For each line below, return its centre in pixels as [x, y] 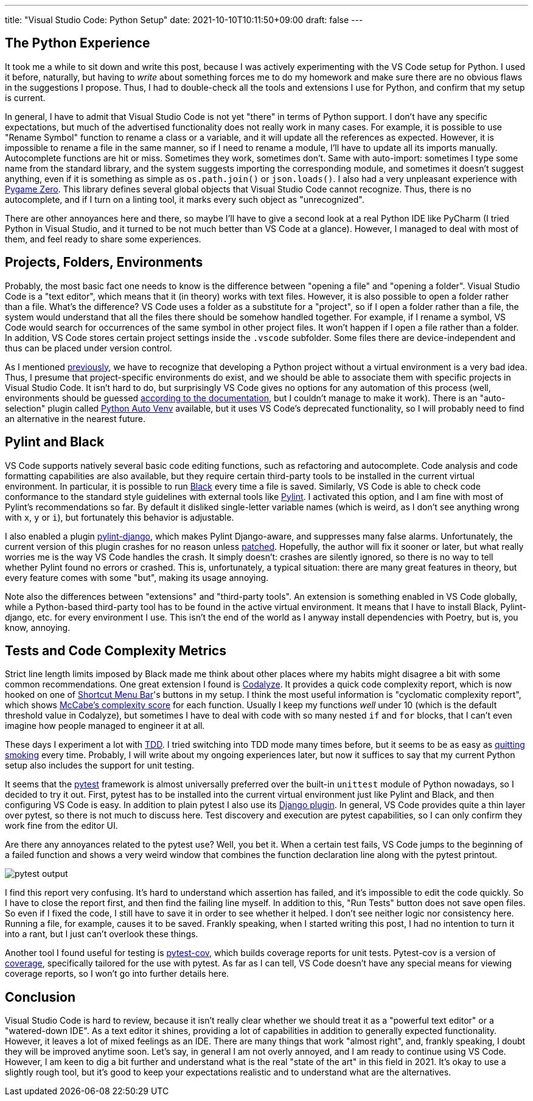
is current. [25, 97]
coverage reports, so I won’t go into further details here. [117, 974]
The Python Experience [78, 43]
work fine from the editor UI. [61, 826]
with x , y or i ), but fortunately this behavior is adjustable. [120, 517]
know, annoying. [38, 627]
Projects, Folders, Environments [104, 262]
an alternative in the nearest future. [75, 418]
